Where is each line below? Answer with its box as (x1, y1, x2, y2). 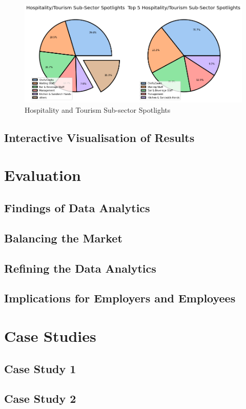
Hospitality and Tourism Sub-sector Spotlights (25, 104, 171, 115)
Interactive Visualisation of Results (4, 129, 195, 145)
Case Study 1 (4, 360, 76, 376)
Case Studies (4, 325, 96, 346)
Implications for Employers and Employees (4, 290, 236, 306)
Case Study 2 (4, 391, 76, 406)
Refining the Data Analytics (4, 260, 156, 276)
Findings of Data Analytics (4, 200, 150, 216)
